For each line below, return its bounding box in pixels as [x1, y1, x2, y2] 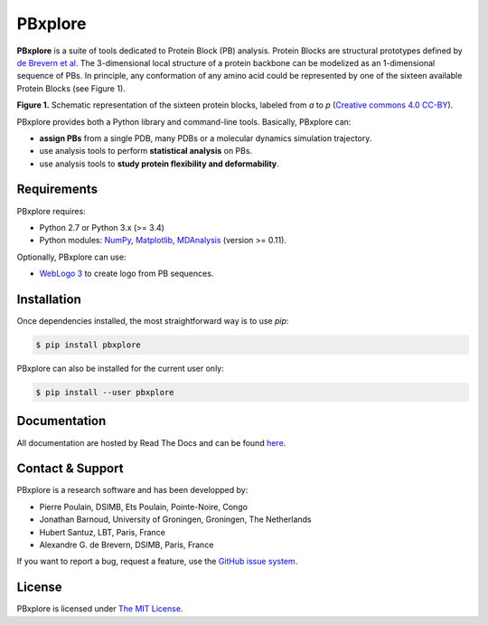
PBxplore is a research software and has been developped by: [16, 485, 249, 496]
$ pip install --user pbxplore [35, 387, 175, 397]
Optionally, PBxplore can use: [16, 251, 127, 262]
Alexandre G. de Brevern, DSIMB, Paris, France [39, 539, 214, 550]
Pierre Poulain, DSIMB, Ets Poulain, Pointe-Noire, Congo [39, 501, 249, 512]
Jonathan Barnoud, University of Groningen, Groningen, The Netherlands [39, 514, 312, 525]
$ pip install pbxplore [35, 340, 142, 350]
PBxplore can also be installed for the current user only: [16, 363, 225, 374]
